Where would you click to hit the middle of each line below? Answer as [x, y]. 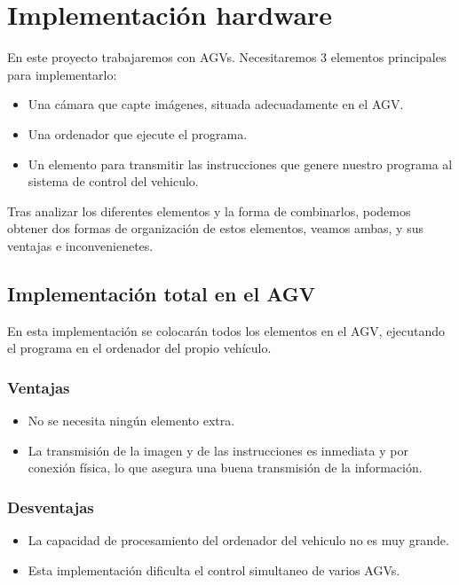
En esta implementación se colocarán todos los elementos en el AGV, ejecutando [226, 330]
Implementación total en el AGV [161, 293]
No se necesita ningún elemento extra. [131, 421]
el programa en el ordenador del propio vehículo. [139, 348]
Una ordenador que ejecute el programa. [138, 133]
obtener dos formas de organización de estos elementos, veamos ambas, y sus [215, 228]
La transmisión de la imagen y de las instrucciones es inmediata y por [218, 450]
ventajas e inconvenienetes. [80, 245]
